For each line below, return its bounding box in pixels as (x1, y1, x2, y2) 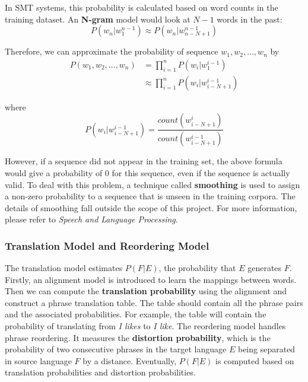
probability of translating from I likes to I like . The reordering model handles (5, 320, 286, 332)
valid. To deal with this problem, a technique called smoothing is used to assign (5, 178, 300, 190)
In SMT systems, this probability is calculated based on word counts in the (5, 1, 278, 13)
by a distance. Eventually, (82, 354, 177, 367)
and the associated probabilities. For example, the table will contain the (5, 308, 266, 320)
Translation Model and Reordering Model (5, 238, 209, 253)
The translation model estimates (5, 262, 123, 274)
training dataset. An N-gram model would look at (5, 12, 190, 25)
